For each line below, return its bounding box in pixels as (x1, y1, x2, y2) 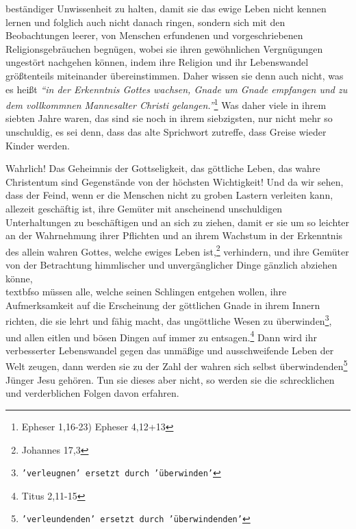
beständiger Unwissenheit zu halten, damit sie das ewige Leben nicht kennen (5, 1, 327, 15)
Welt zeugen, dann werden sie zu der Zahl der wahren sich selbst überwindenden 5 (5, 357, 348, 373)
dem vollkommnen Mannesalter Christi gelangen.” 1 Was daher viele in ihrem (5, 96, 327, 112)
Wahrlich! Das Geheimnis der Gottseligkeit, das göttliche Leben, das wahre (5, 161, 320, 175)
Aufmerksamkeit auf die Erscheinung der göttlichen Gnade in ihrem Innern (5, 297, 320, 312)
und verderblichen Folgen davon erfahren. (5, 386, 179, 400)
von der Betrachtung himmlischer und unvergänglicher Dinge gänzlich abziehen (5, 258, 338, 271)
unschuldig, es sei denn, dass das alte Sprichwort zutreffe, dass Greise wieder (5, 125, 327, 138)
